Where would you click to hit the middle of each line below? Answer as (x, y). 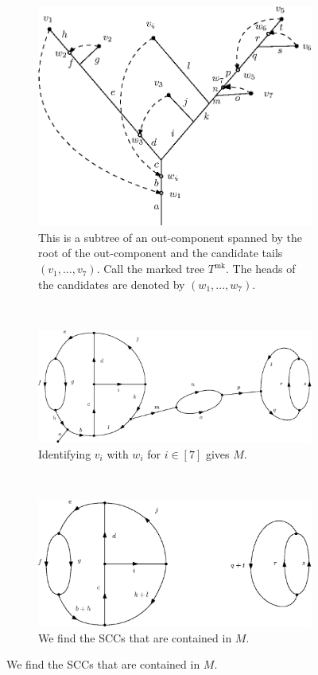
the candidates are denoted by (112, 284)
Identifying (65, 453)
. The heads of (261, 269)
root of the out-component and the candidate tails (161, 253)
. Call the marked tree (151, 269)
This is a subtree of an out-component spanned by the (171, 237)
